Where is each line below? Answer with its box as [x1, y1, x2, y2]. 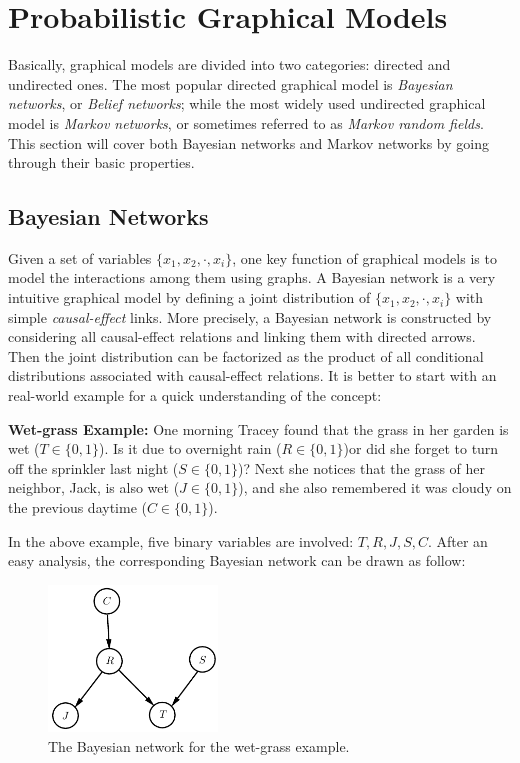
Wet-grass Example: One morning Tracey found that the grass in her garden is [8, 418, 509, 439]
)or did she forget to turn [343, 438, 499, 459]
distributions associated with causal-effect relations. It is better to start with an [8, 365, 497, 386]
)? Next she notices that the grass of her [238, 457, 486, 478]
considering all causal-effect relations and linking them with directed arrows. [8, 326, 476, 347]
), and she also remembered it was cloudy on [238, 477, 512, 498]
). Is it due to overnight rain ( [99, 438, 282, 459]
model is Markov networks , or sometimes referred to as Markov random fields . [8, 112, 484, 133]
